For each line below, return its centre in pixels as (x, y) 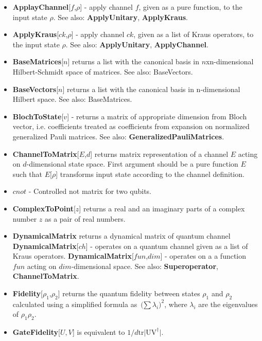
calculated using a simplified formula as (75, 304)
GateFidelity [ (36, 332)
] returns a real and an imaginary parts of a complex (162, 208)
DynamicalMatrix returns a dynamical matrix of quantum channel (121, 236)
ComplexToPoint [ (44, 208)
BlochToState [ (38, 116)
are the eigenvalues (228, 304)
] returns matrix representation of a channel (159, 154)
